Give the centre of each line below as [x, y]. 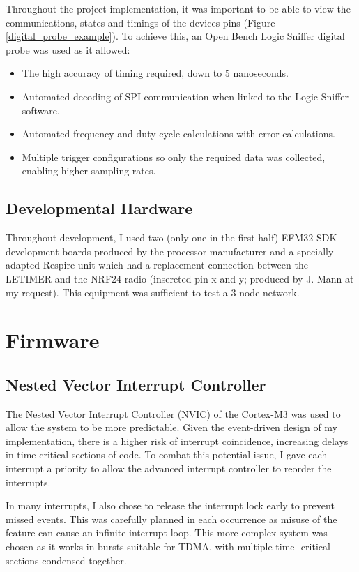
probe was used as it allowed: [68, 49]
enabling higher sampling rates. [89, 171]
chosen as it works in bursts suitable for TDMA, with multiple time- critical [168, 547]
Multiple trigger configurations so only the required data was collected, [174, 157]
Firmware [53, 340]
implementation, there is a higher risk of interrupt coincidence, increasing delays [177, 441]
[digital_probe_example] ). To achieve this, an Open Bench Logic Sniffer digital [175, 36]
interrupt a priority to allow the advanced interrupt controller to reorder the [169, 468]
